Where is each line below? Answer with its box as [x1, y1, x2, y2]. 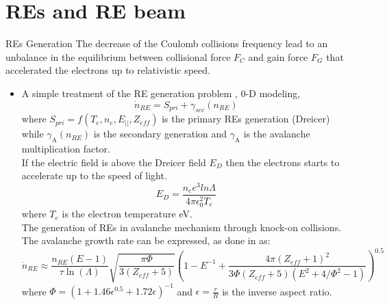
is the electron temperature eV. [62, 207, 192, 221]
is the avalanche [243, 127, 310, 141]
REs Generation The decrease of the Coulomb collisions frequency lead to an [5, 36, 328, 51]
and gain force [248, 49, 308, 64]
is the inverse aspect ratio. [222, 284, 332, 298]
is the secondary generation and [93, 127, 227, 141]
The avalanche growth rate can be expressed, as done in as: [21, 233, 271, 248]
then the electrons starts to [225, 155, 340, 169]
